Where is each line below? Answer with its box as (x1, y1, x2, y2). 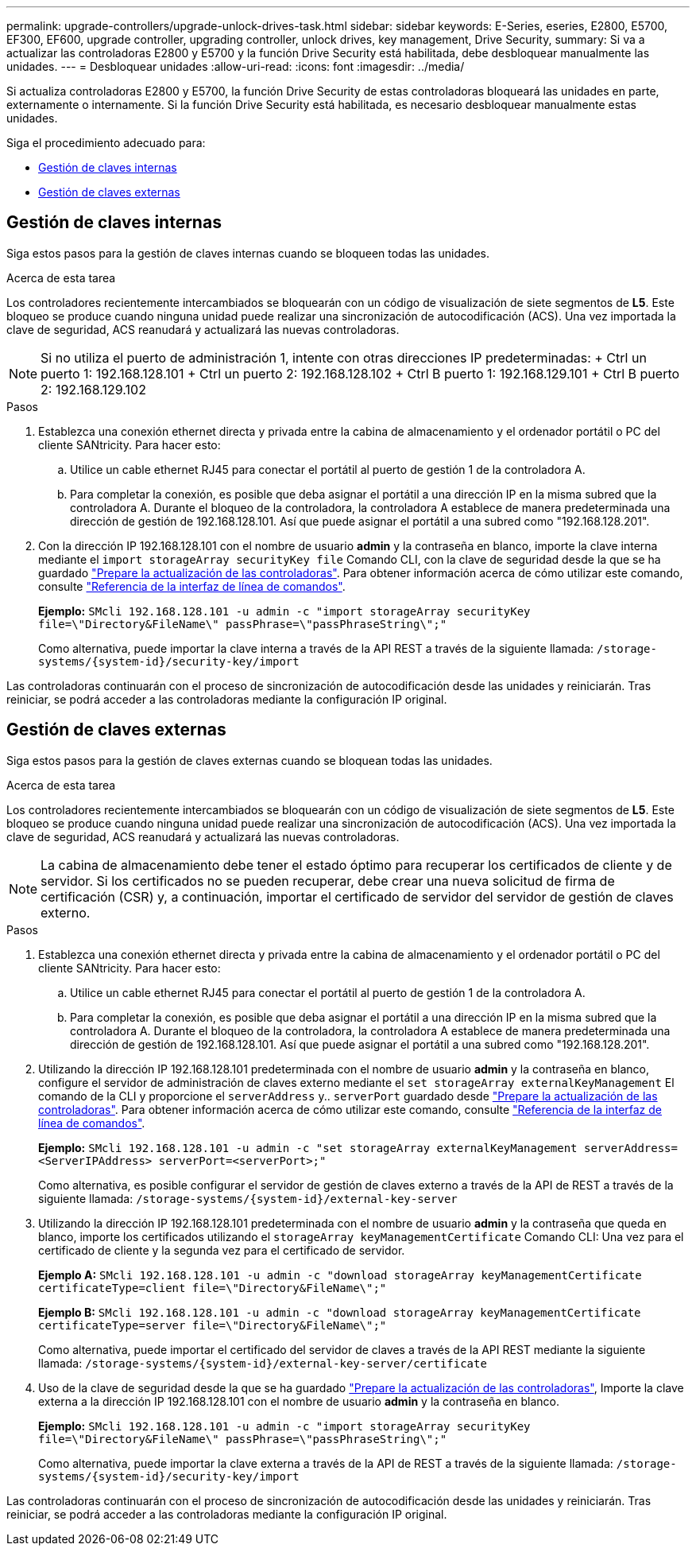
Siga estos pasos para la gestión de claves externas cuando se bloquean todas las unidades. (6, 753, 493, 767)
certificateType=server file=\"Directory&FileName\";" (38, 1318, 387, 1332)
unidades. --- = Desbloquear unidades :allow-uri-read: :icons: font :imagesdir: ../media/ (6, 60, 465, 73)
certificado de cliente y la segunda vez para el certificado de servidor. (38, 1243, 405, 1257)
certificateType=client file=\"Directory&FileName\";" (38, 1281, 387, 1294)
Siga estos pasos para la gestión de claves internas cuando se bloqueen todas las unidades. (6, 246, 489, 260)
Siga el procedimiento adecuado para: (6, 136, 206, 149)
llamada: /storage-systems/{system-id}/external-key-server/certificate (38, 1356, 487, 1370)
